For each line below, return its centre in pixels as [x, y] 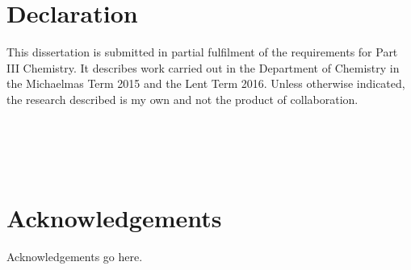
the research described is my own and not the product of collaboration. [182, 99]
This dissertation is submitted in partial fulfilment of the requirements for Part [202, 52]
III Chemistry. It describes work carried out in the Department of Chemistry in [203, 67]
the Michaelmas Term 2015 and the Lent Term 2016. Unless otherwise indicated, [206, 83]
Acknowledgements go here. [75, 256]
